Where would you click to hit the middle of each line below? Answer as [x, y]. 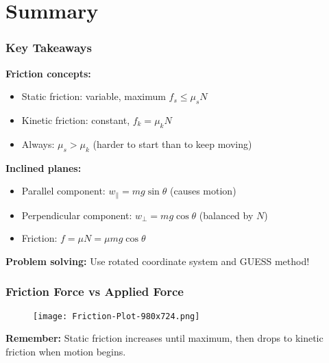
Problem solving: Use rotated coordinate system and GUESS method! [158, 261]
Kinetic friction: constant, [76, 120]
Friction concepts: [48, 73]
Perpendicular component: [77, 215]
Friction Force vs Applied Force [95, 291]
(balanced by [226, 215]
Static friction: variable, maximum [94, 96]
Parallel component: [63, 191]
